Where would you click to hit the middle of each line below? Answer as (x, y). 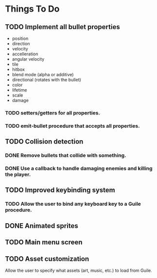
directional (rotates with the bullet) (46, 80)
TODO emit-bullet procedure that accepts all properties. (72, 126)
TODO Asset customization (47, 259)
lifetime (19, 90)
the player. (18, 175)
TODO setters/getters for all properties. (53, 113)
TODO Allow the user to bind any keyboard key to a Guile (73, 204)
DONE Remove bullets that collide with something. (66, 155)
